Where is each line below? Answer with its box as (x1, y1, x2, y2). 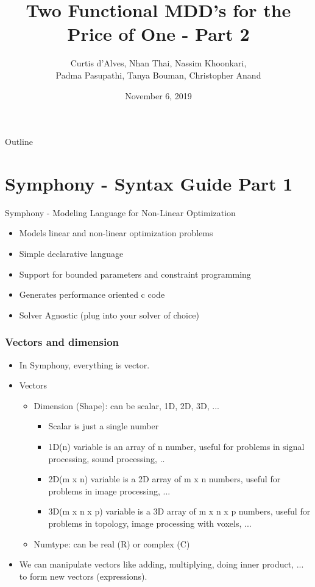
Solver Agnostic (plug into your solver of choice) (19, 308, 199, 321)
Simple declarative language (19, 247, 124, 259)
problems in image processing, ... (48, 484, 171, 497)
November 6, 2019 (125, 89, 192, 102)
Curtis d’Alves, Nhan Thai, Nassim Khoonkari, (70, 57, 247, 69)
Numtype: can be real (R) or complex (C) (34, 537, 190, 550)
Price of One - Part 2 (67, 21, 250, 46)
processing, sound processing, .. (48, 452, 165, 465)
